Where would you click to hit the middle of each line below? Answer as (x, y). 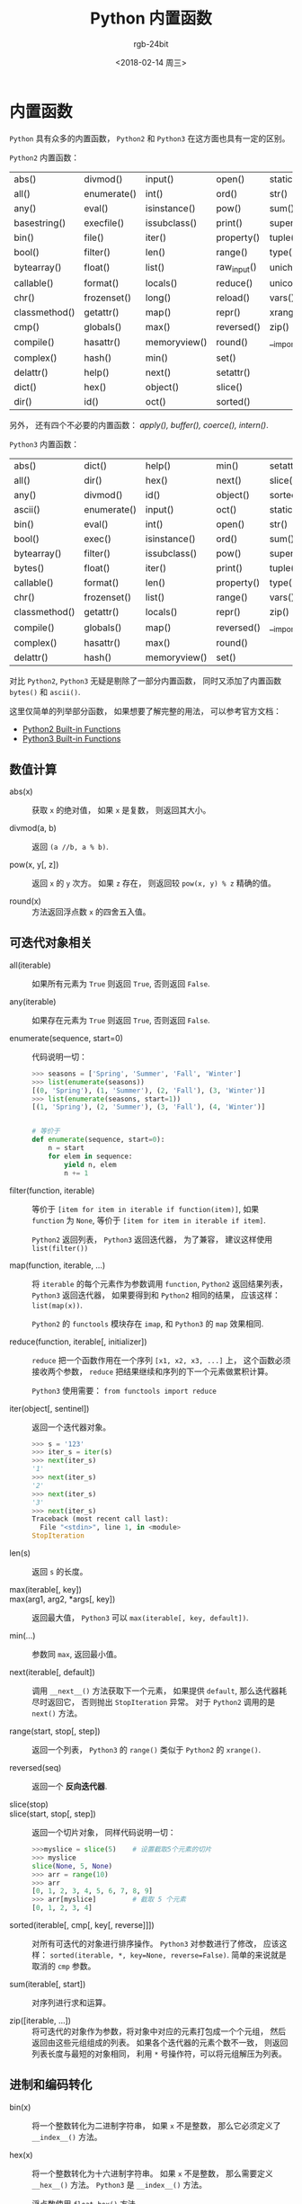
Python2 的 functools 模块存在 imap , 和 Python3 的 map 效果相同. (148, 1324)
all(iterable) (30, 965)
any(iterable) (33, 1001)
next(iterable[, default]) (53, 1672)
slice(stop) (29, 1804)
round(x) (26, 901)
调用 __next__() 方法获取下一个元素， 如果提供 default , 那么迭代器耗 (160, 1691)
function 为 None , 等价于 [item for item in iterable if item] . (149, 1220)
